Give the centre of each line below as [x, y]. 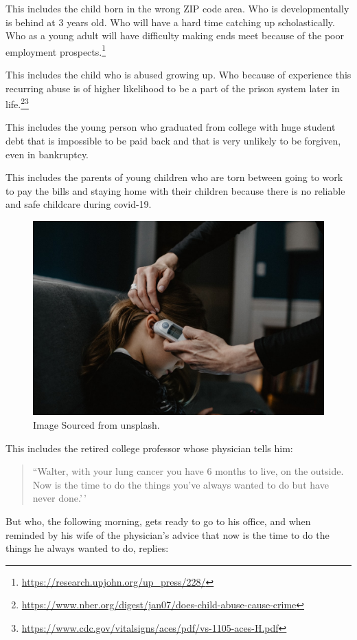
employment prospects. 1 [56, 50]
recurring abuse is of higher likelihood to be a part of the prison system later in [173, 88]
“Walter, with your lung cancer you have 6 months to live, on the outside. [188, 471]
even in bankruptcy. [47, 154]
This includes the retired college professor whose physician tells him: [149, 448]
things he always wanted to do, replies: [87, 548]
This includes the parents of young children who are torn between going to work [174, 177]
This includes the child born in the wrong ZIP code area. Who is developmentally [177, 8]
